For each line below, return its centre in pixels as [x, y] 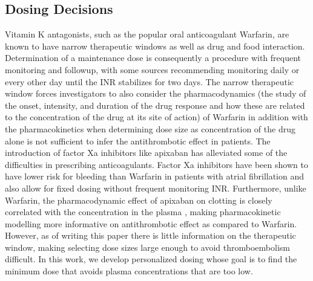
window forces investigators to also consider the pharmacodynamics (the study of [156, 93]
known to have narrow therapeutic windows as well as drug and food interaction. [155, 46]
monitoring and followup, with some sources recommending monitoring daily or [152, 69]
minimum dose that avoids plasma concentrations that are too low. [129, 271]
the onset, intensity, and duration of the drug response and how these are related [155, 105]
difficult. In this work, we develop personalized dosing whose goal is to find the [151, 259]
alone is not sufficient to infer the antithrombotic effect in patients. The [138, 140]
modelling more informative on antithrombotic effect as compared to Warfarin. [151, 223]
